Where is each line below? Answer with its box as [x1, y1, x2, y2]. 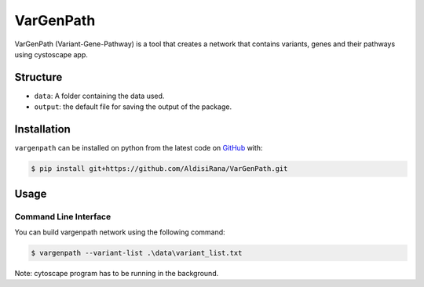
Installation [14, 122, 71, 136]
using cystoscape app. [14, 49, 88, 59]
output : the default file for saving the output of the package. [34, 102, 232, 111]
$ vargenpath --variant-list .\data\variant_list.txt [31, 248, 243, 257]
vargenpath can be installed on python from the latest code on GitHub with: [14, 143, 263, 153]
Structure [14, 71, 63, 84]
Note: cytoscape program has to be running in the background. [14, 268, 219, 278]
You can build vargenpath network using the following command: [14, 227, 225, 237]
